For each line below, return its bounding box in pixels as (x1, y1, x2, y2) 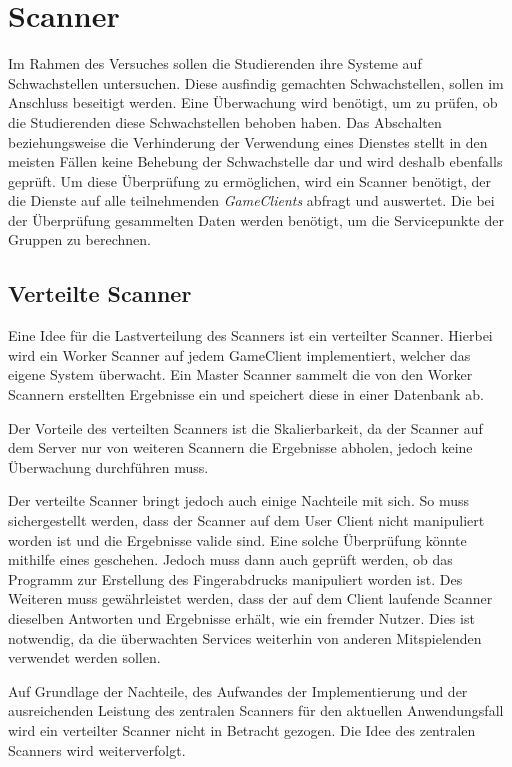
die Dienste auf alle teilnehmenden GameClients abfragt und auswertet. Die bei (8, 190, 495, 211)
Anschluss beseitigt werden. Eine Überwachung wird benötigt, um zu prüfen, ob (8, 92, 498, 113)
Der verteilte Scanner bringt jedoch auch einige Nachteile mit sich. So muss (8, 490, 469, 511)
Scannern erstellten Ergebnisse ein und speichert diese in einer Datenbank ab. (8, 384, 484, 405)
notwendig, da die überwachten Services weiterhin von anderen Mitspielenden (8, 627, 482, 648)
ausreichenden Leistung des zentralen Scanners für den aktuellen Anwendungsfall (8, 700, 504, 721)
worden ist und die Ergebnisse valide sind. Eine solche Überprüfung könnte (8, 529, 467, 550)
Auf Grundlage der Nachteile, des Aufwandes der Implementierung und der (8, 680, 468, 701)
